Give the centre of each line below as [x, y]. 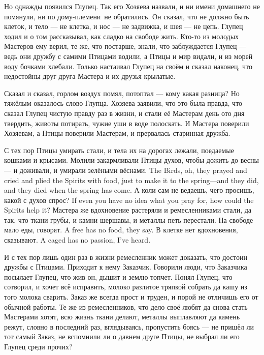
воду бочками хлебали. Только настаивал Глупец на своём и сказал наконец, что [128, 66]
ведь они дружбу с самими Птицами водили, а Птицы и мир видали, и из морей [128, 56]
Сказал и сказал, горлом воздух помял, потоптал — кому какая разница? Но [122, 93]
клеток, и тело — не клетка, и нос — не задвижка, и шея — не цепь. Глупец [124, 26]
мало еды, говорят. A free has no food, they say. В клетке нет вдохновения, [121, 230]
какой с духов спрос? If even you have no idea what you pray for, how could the [129, 200]
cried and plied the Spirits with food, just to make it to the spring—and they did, [131, 180]
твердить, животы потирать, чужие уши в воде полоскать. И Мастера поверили [127, 123]
